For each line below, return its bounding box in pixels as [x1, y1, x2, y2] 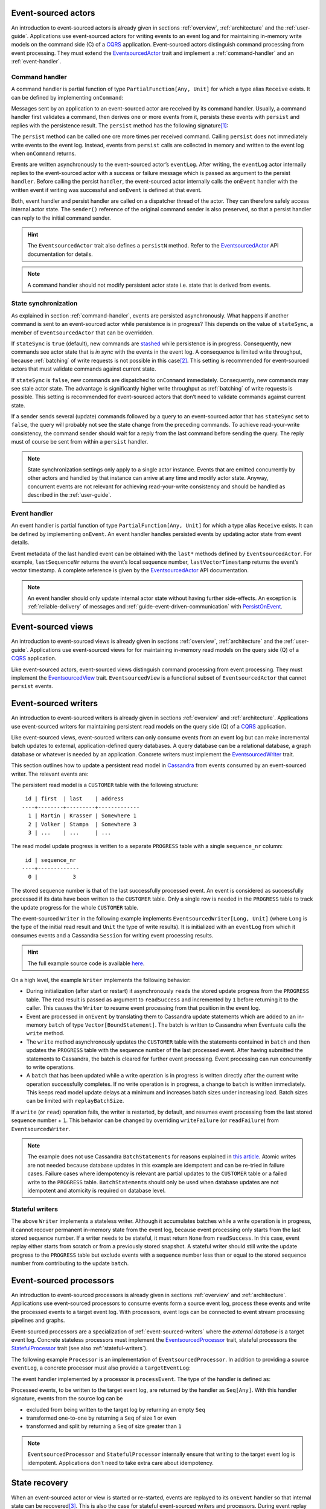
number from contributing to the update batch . [11, 1260, 129, 1267]
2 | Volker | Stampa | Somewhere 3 [28, 821, 137, 828]
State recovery [11, 1478, 69, 1488]
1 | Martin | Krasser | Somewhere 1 [28, 812, 137, 819]
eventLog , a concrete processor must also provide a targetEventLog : [11, 1364, 191, 1371]
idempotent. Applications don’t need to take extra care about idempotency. [27, 1459, 214, 1466]
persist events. [11, 683, 54, 690]
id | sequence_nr [25, 857, 77, 863]
